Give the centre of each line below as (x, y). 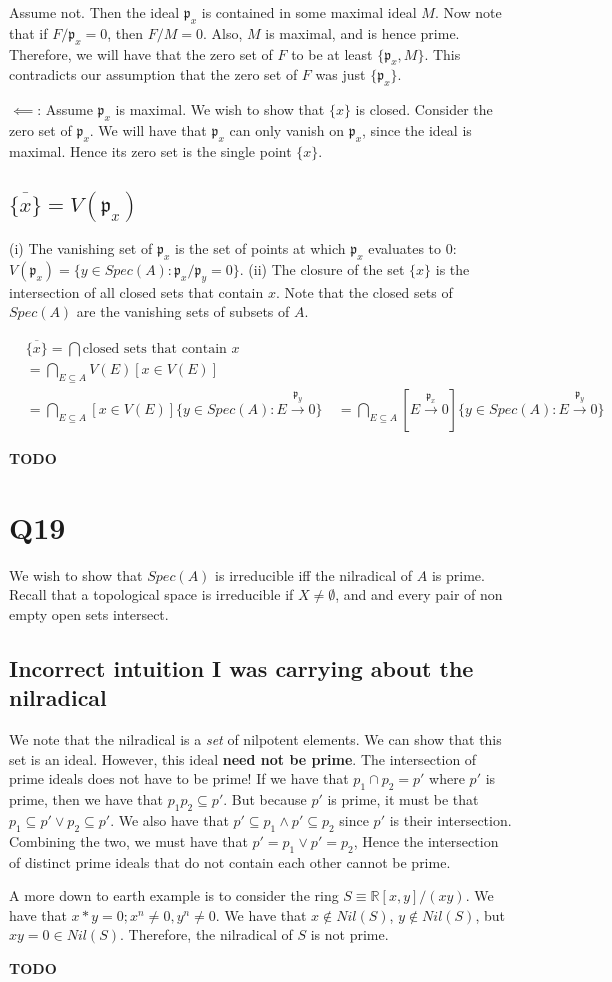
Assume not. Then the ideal (94, 12)
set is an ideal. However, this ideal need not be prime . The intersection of (243, 758)
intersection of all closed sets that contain (136, 291)
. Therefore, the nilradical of (206, 934)
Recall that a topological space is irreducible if (151, 594)
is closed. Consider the (424, 109)
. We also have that (169, 819)
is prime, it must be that (403, 799)
